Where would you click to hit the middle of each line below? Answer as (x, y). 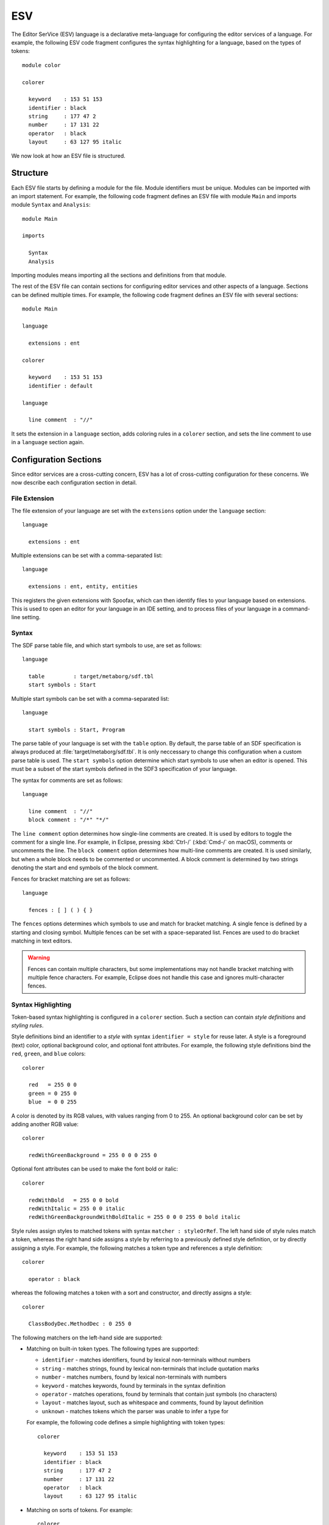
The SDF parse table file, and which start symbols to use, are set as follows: (107, 645)
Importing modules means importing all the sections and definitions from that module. (119, 275)
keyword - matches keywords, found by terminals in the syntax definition (134, 1385)
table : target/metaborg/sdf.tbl (91, 676)
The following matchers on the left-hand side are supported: (87, 1337)
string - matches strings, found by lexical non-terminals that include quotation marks (150, 1368)
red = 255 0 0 (53, 1085)
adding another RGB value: (45, 1124)
